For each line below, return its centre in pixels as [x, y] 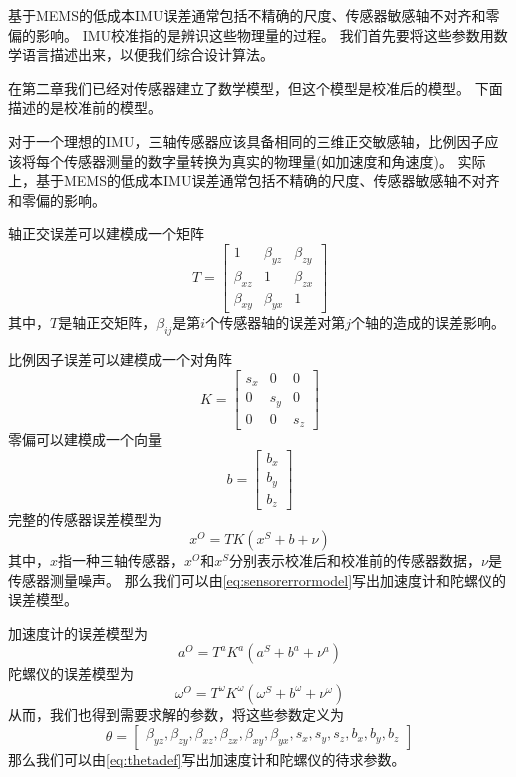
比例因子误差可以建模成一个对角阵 [120, 359]
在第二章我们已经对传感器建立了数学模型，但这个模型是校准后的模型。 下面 [255, 87]
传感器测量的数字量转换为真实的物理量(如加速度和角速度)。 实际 [274, 160]
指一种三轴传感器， [121, 559]
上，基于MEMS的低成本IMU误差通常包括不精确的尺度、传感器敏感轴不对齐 [254, 180]
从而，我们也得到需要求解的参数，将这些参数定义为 [176, 713]
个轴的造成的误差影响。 [427, 322]
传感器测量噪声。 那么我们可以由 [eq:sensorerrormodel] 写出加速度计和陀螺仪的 [257, 579]
